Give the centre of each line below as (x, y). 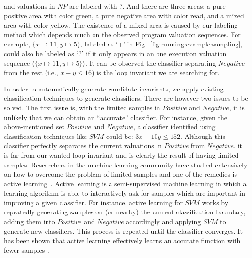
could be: (120, 136)
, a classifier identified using (174, 127)
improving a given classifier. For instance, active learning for (93, 202)
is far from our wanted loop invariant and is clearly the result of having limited (121, 155)
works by (215, 202)
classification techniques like (46, 136)
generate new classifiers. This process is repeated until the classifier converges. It (123, 231)
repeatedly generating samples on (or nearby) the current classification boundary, (125, 212)
